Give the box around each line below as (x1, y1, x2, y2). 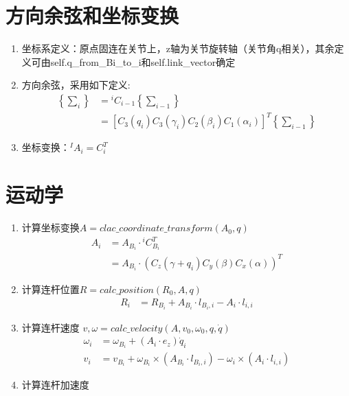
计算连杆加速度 (21, 377, 89, 392)
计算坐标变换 (21, 220, 80, 235)
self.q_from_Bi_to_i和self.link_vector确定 (50, 54, 236, 69)
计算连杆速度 (21, 320, 80, 334)
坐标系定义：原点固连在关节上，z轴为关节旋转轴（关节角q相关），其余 (21, 41, 335, 56)
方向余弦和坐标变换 (5, 1, 179, 30)
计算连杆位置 (21, 281, 80, 296)
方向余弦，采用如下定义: (21, 78, 131, 92)
